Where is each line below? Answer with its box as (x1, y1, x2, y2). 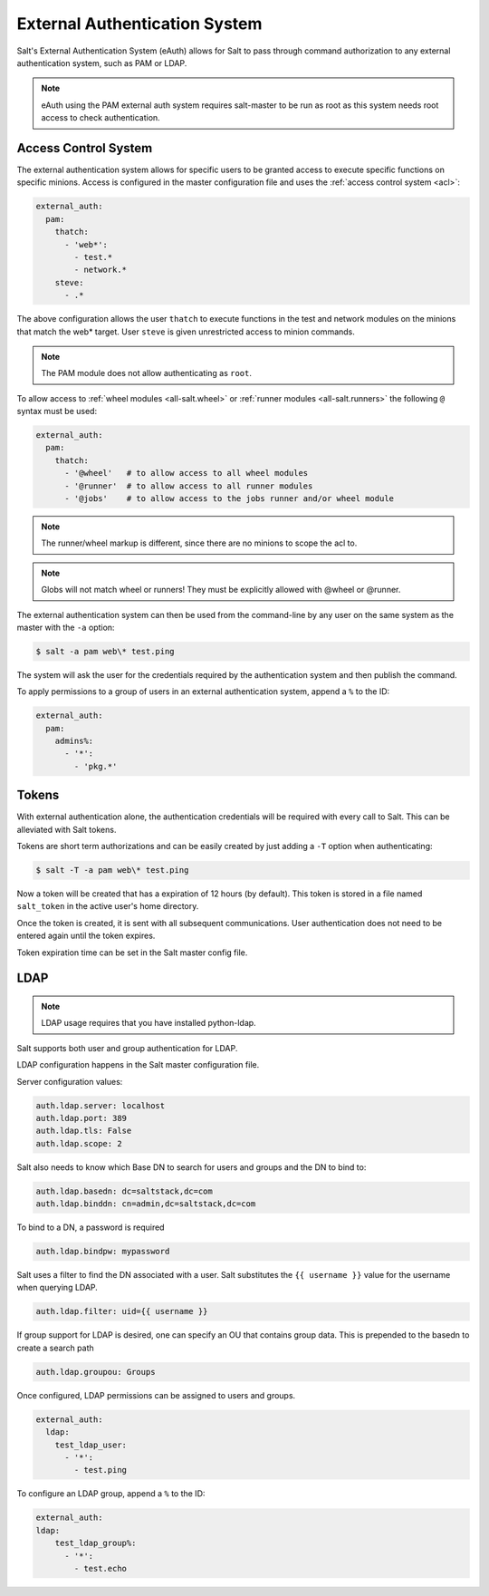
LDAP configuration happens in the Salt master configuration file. (16, 1059, 260, 1070)
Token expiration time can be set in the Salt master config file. (16, 947, 248, 958)
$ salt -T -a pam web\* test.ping (35, 866, 189, 875)
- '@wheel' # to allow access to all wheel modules (64, 468, 309, 479)
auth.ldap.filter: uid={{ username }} (35, 1306, 208, 1317)
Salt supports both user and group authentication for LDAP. (16, 1042, 238, 1053)
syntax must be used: (16, 406, 98, 417)
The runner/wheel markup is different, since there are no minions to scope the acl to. (41, 537, 358, 548)
